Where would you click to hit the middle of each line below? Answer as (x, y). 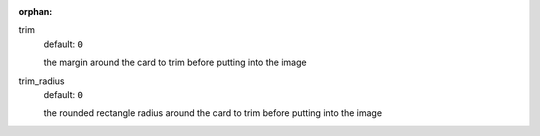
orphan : (35, 11)
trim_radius (41, 81)
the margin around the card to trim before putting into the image (175, 62)
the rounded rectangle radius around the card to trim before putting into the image (213, 113)
